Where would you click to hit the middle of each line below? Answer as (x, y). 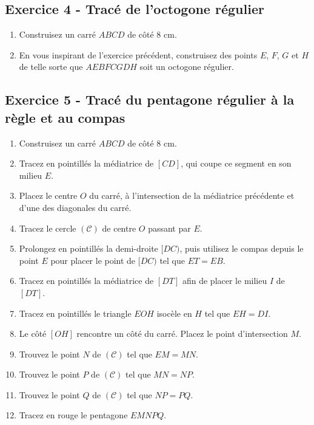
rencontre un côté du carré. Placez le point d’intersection (182, 333)
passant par (169, 228)
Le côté (33, 333)
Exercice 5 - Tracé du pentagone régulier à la (150, 99)
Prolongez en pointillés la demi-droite (89, 248)
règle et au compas (65, 117)
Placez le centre (48, 195)
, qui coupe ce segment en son (236, 163)
